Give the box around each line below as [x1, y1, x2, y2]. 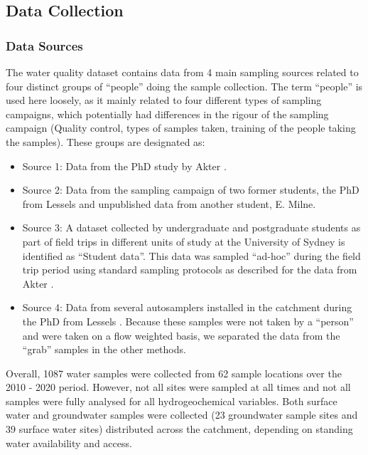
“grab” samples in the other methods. [22, 342, 186, 357]
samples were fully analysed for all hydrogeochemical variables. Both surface [6, 393, 337, 408]
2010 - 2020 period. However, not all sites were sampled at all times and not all [6, 380, 351, 394]
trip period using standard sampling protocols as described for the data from [22, 262, 357, 277]
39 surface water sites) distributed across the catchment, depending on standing [6, 422, 353, 436]
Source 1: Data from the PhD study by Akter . [22, 158, 227, 173]
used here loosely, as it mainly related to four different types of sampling [6, 93, 322, 108]
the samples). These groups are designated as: [6, 134, 205, 149]
